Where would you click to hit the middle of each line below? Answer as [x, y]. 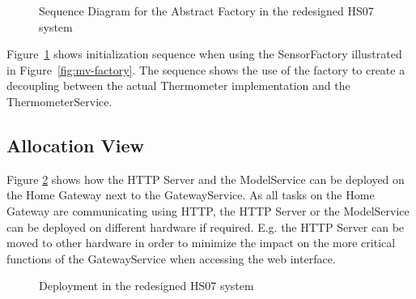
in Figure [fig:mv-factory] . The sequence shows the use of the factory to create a [206, 69]
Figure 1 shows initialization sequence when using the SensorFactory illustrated [204, 54]
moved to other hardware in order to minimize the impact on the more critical [201, 243]
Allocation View [75, 145]
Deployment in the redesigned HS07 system [146, 286]
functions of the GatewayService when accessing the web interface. [171, 258]
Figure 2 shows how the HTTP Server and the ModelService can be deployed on [206, 179]
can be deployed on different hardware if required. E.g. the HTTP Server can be [206, 226]
